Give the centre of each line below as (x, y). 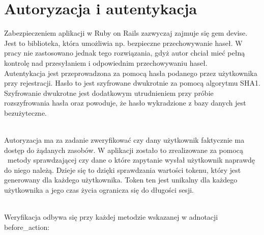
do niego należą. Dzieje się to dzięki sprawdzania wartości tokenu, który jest (123, 169)
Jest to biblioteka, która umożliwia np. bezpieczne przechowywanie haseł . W (123, 43)
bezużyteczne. (25, 112)
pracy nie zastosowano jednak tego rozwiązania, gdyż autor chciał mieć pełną (125, 53)
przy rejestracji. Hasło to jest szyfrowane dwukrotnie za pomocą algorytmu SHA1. (132, 83)
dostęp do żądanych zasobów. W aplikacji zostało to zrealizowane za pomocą (124, 150)
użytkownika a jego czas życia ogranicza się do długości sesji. (99, 190)
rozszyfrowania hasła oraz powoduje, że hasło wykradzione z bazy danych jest (125, 103)
